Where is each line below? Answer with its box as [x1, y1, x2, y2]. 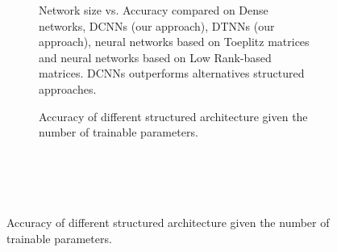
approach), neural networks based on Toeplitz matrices [39, 33, 310, 50]
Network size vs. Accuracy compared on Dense [39, 2, 268, 18]
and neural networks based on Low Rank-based [39, 48, 272, 65]
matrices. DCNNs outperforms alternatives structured [39, 65, 305, 82]
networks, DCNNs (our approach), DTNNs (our [39, 17, 275, 34]
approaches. [39, 80, 97, 97]
